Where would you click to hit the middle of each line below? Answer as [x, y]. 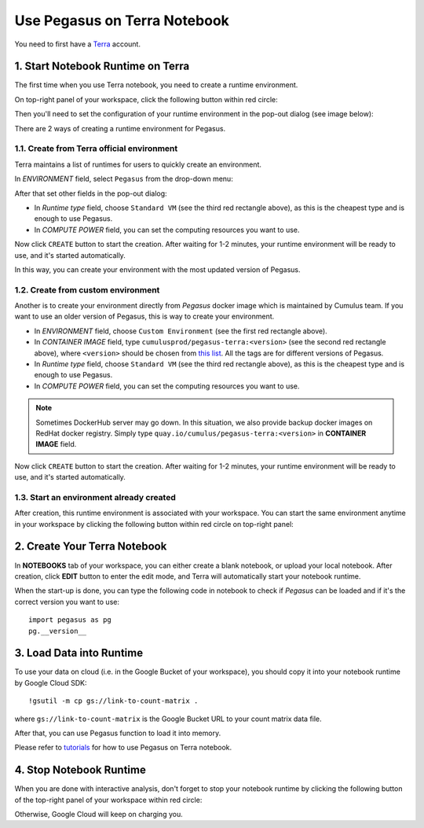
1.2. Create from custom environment [87, 289]
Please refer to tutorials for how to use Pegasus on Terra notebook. [123, 748]
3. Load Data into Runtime [79, 653]
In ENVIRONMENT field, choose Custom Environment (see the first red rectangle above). [181, 331]
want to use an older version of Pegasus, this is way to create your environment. [144, 316]
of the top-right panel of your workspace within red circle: [108, 800]
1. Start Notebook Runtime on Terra [102, 66]
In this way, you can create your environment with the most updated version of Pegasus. [157, 269]
